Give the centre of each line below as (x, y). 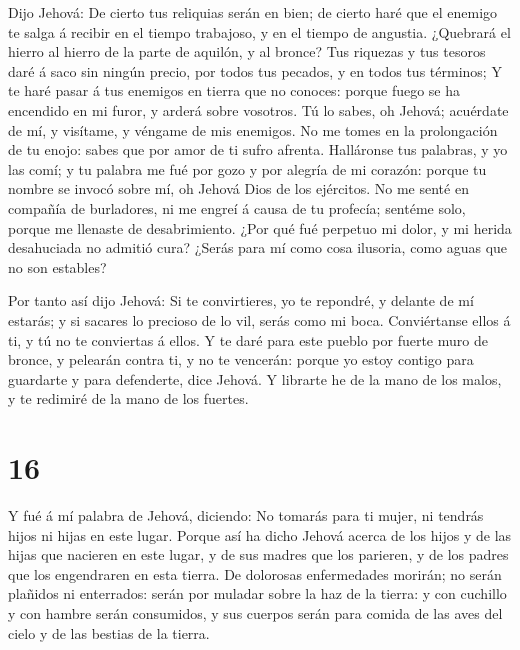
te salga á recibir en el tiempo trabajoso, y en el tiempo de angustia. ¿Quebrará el (259, 31)
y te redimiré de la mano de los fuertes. (128, 398)
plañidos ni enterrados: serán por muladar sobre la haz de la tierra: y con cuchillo (257, 593)
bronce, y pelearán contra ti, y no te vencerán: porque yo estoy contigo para (241, 359)
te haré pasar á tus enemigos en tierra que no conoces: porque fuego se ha (234, 90)
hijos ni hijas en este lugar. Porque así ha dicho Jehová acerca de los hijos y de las (260, 534)
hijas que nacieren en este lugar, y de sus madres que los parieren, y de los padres (258, 554)
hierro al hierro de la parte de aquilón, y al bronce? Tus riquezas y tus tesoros (247, 51)
